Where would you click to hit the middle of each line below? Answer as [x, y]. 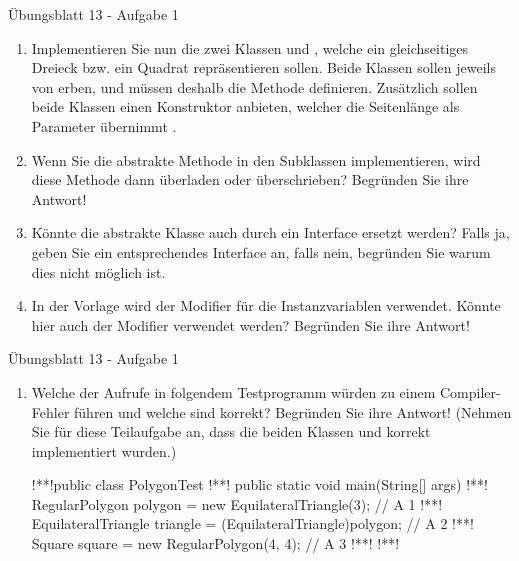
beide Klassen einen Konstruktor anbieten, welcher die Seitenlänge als [245, 106]
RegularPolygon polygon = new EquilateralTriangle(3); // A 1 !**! [237, 503]
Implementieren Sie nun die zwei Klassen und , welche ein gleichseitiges [250, 47]
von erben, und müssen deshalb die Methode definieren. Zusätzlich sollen [254, 86]
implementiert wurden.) [104, 450]
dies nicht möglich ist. [98, 271]
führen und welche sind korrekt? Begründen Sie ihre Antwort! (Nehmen [293, 411]
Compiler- [470, 391]
